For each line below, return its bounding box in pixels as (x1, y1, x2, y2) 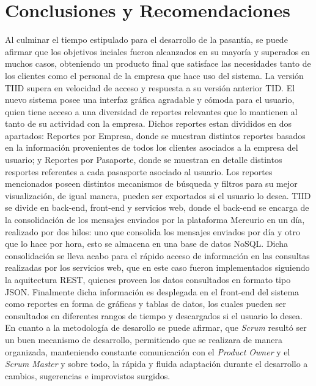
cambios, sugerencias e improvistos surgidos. (5, 369, 171, 382)
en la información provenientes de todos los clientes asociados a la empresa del (5, 141, 298, 154)
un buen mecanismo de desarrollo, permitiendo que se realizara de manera (5, 333, 282, 346)
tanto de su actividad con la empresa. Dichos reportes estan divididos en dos (5, 117, 292, 130)
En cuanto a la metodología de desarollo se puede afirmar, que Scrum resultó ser (5, 321, 307, 334)
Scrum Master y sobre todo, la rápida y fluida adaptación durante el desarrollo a (5, 357, 308, 370)
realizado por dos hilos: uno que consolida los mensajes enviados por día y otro (5, 225, 300, 238)
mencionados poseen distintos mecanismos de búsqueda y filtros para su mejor (5, 177, 298, 190)
